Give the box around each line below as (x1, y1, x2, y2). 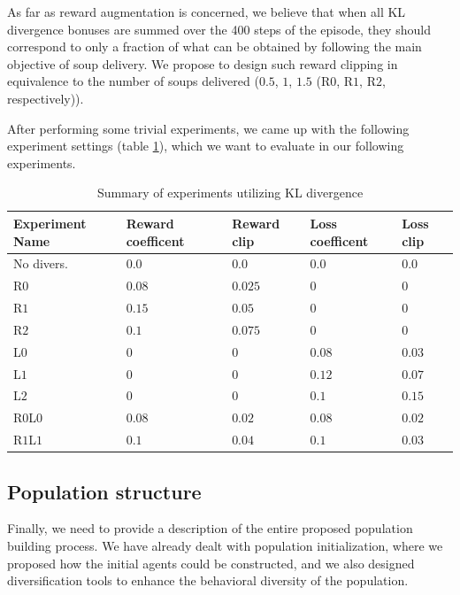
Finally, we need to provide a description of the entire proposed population (7, 519, 413, 537)
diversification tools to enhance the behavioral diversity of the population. (7, 571, 409, 590)
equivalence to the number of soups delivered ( (7, 72, 259, 90)
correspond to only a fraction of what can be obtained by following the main (7, 37, 422, 56)
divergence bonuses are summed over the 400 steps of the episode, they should (7, 19, 431, 38)
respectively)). (7, 89, 84, 107)
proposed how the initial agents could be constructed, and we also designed (7, 553, 415, 572)
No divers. (13, 254, 68, 273)
